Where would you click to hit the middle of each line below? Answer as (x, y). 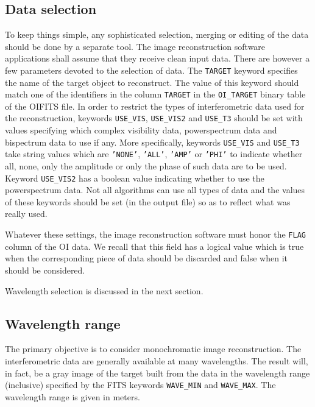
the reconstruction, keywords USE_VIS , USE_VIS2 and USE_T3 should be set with (154, 118)
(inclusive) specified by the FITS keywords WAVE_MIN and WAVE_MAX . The (140, 385)
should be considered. (45, 270)
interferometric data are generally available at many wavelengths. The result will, (157, 360)
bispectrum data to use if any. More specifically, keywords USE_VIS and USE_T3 (152, 142)
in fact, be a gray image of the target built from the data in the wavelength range (157, 373)
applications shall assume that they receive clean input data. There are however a (157, 58)
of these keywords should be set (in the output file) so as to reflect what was (148, 201)
